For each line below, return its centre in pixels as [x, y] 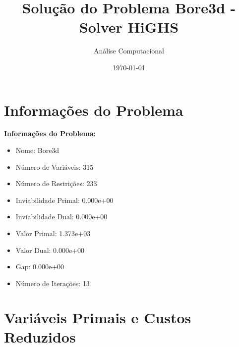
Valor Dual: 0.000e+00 [50, 250]
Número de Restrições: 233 [56, 183]
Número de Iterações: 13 [53, 283]
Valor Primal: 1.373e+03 [53, 233]
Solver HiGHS [129, 27]
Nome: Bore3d [37, 150]
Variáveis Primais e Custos [98, 317]
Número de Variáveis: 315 [55, 167]
